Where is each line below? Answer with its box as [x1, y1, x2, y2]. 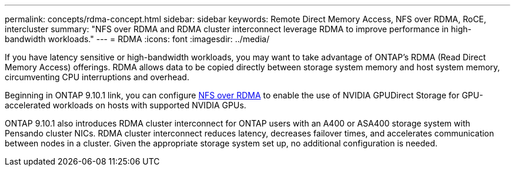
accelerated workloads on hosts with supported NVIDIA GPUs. [5, 100, 246, 110]
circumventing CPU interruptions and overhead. [5, 72, 189, 82]
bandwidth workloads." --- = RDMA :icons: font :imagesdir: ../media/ [5, 34, 270, 44]
